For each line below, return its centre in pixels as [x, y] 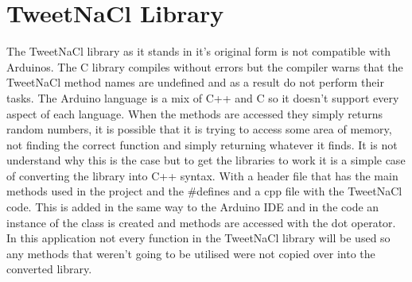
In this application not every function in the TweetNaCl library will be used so [198, 238]
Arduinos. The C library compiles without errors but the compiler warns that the [205, 66]
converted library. [49, 269]
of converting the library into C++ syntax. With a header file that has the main [202, 175]
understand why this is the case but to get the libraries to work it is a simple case [206, 160]
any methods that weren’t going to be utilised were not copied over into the [191, 253]
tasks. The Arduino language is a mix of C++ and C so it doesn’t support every [203, 97]
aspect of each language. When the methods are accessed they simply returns [195, 113]
